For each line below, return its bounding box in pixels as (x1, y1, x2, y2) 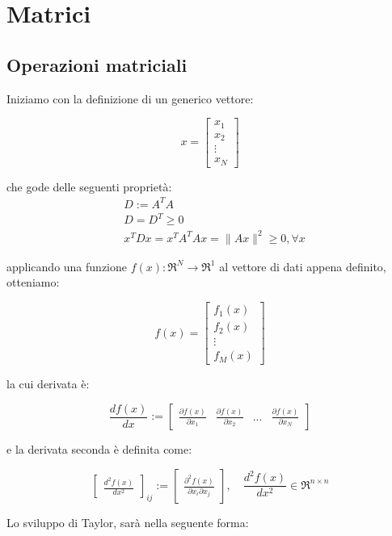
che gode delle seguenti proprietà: (6, 178, 172, 195)
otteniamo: (6, 274, 60, 291)
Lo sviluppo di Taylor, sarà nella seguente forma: (6, 513, 249, 530)
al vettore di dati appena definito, (219, 258, 386, 274)
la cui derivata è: (6, 375, 90, 392)
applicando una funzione (6, 258, 127, 274)
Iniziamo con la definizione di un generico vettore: (6, 90, 254, 107)
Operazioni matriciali (6, 52, 188, 77)
